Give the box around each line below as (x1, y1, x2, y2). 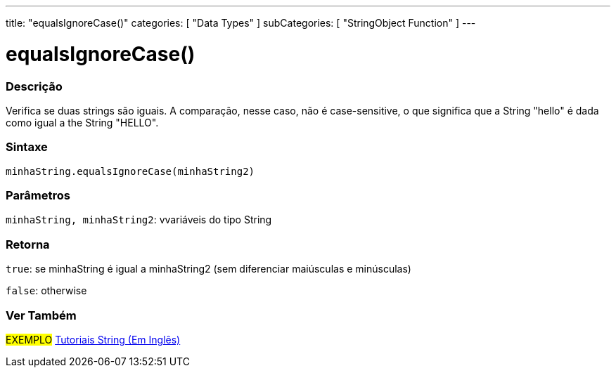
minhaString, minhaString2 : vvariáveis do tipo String (6, 214, 272, 226)
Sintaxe (6, 140, 48, 155)
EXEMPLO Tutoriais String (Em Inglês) (6, 333, 181, 346)
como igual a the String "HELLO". (6, 116, 159, 129)
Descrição (6, 79, 63, 93)
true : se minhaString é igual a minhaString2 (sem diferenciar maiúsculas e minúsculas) (6, 263, 411, 275)
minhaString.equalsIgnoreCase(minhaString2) (6, 165, 255, 177)
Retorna (6, 237, 50, 251)
